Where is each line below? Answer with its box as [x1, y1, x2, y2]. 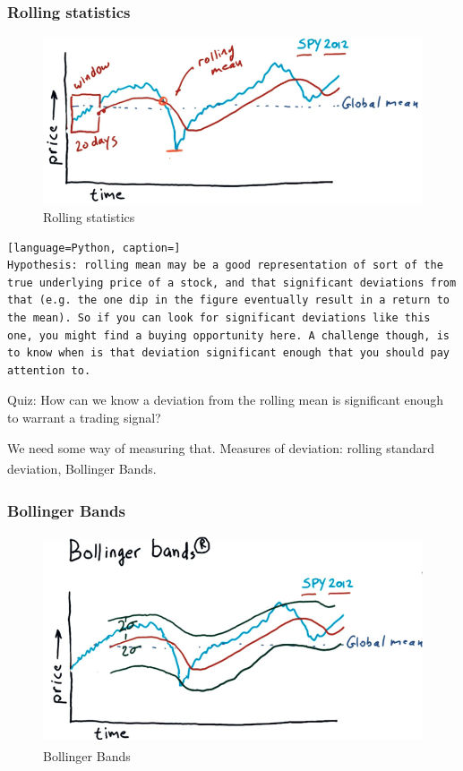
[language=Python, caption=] [7, 241, 181, 254]
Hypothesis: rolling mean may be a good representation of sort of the [7, 259, 443, 272]
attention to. [7, 364, 91, 377]
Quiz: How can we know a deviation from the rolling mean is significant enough [7, 390, 444, 409]
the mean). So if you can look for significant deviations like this [7, 312, 431, 325]
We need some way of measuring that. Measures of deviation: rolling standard [7, 438, 434, 457]
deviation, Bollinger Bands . [7, 458, 157, 477]
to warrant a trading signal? [7, 408, 161, 427]
